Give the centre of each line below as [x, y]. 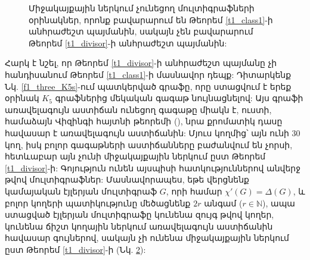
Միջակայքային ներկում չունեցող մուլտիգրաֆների [142, 8]
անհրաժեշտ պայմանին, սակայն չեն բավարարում [141, 31]
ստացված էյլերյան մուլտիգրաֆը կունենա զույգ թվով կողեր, [139, 214]
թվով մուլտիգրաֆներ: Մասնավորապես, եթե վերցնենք [127, 179]
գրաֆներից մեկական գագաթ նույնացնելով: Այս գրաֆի [179, 98]
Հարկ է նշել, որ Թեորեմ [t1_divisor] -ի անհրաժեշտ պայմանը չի [141, 63]
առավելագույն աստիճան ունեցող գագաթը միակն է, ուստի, [138, 109]
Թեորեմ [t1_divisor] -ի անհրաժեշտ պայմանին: [128, 43]
